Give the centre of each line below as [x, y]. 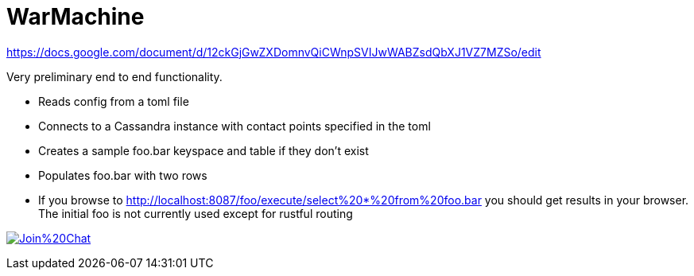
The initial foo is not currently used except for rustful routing [196, 213]
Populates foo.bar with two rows [123, 175]
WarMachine [76, 17]
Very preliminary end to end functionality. [114, 76]
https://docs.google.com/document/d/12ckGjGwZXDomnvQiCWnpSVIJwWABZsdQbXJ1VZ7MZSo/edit [274, 52]
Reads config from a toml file [114, 101]
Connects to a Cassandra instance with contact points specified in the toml [235, 126]
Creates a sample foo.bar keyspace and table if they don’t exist [204, 150]
